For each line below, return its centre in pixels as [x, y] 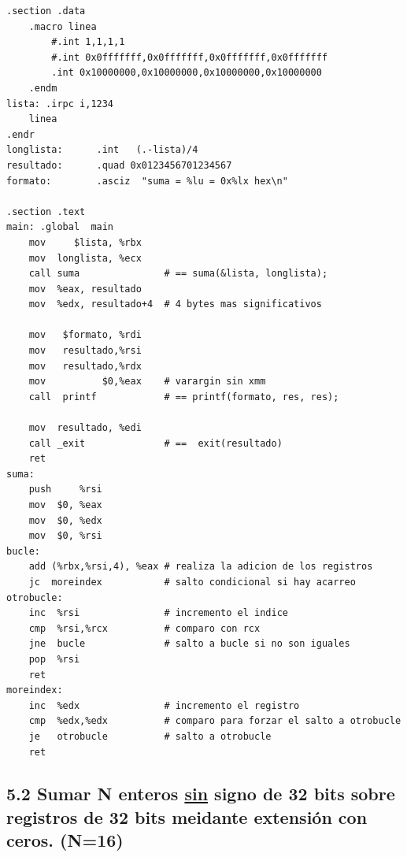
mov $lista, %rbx [85, 242]
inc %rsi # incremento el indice [158, 613]
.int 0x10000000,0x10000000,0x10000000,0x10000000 [187, 73]
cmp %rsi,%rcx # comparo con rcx [144, 628]
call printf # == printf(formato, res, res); [184, 397]
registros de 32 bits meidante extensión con [187, 816]
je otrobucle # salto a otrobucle [150, 736]
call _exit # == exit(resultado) [155, 443]
